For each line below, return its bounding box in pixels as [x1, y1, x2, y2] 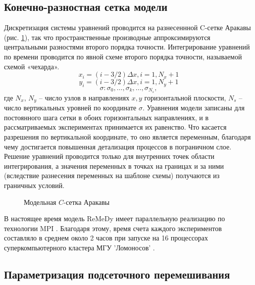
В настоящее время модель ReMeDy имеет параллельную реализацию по [4, 213, 225, 224]
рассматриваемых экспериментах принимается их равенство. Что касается [4, 122, 227, 132]
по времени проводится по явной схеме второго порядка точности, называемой [4, 51, 242, 61]
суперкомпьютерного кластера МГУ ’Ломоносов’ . [4, 242, 155, 252]
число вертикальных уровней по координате [4, 102, 137, 113]
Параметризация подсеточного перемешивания [4, 266, 230, 282]
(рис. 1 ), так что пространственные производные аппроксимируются [4, 32, 210, 42]
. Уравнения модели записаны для [142, 102, 245, 113]
